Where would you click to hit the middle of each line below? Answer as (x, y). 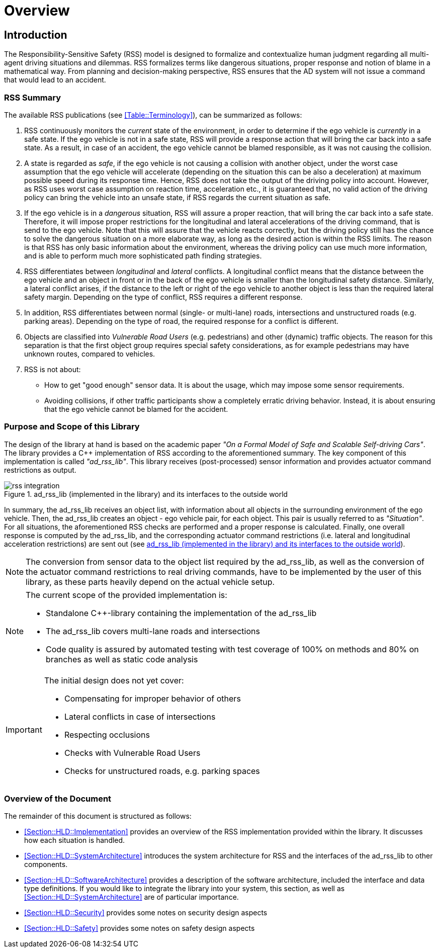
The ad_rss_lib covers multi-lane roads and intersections (153, 631)
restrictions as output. (40, 470)
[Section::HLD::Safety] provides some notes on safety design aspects (140, 928)
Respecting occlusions (107, 734)
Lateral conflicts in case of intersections (140, 716)
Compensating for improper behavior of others (152, 698)
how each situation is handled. (75, 840)
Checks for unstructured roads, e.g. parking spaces (162, 771)
